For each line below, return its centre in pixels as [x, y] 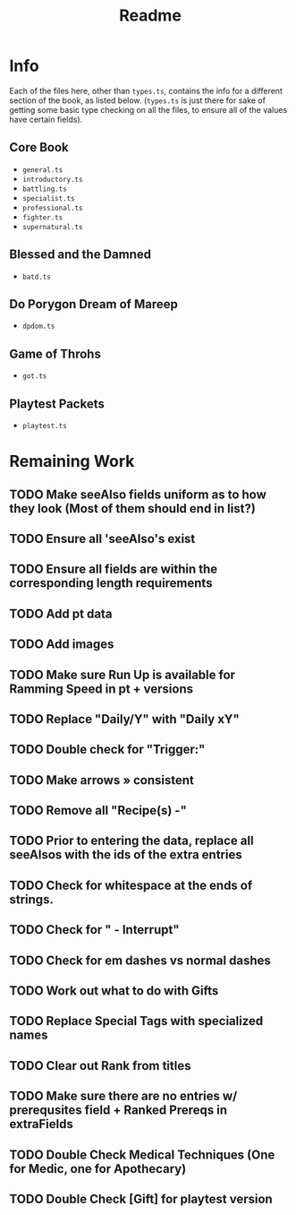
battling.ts [44, 189]
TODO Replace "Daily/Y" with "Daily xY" [124, 719]
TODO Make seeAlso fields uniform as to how [138, 494]
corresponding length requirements [111, 583]
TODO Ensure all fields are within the [114, 569]
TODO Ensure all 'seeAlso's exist [102, 539]
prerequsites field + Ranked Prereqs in [118, 1111]
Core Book [39, 147]
